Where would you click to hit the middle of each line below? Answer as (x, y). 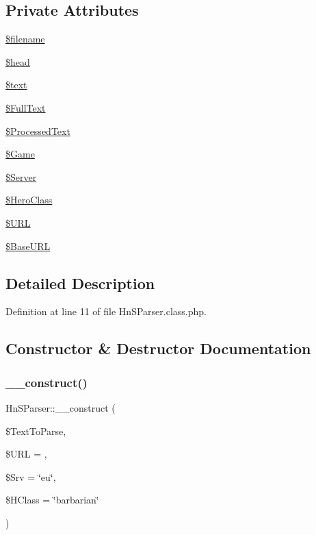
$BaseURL (28, 246)
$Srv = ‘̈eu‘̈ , (31, 476)
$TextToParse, (36, 431)
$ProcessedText (38, 130)
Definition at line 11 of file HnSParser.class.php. (106, 311)
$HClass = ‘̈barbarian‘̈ (52, 500)
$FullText (26, 107)
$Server (21, 176)
